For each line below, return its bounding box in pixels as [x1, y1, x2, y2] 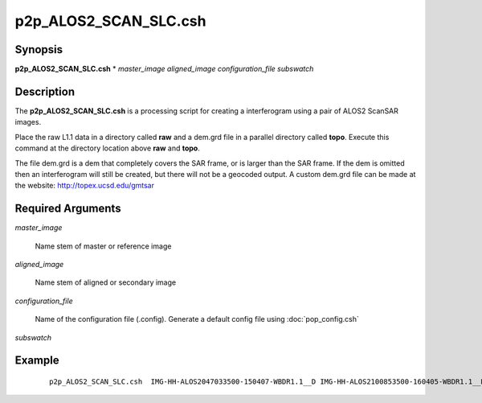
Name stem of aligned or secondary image [35, 278, 177, 287]
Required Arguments [14, 202, 121, 216]
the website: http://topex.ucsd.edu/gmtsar [14, 181, 155, 191]
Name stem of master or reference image [35, 241, 172, 251]
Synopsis [14, 43, 63, 56]
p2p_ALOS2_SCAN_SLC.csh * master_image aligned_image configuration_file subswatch [14, 64, 314, 74]
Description [14, 84, 76, 98]
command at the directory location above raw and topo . [14, 143, 200, 153]
